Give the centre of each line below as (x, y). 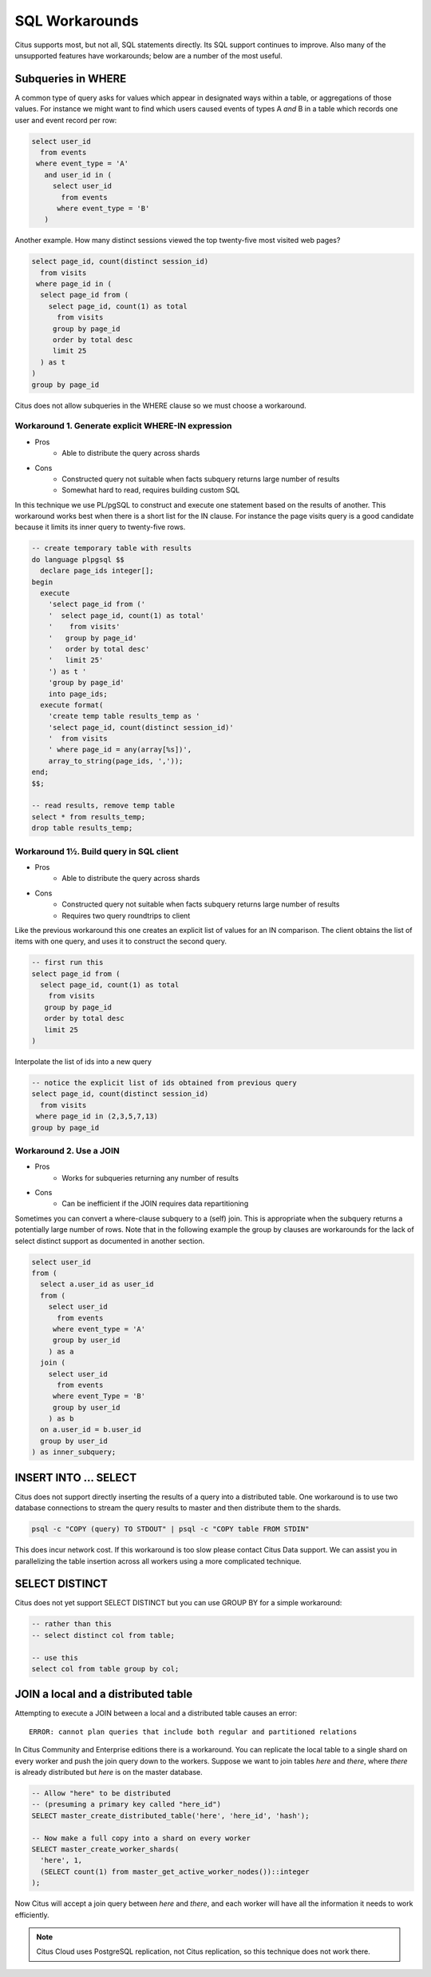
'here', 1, (61, 1860)
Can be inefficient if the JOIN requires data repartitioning (155, 1204)
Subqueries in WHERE (71, 79)
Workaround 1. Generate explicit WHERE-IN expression (123, 426)
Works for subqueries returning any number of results (150, 1178)
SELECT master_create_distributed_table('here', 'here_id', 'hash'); (170, 1816)
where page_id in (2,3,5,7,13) (97, 1116)
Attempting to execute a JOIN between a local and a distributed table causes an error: (156, 1713)
